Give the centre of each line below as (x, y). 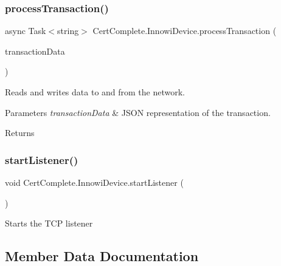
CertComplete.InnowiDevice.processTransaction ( (185, 31)
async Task (26, 31)
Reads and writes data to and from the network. (95, 92)
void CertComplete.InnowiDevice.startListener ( (94, 182)
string (68, 31)
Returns (20, 133)
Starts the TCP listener (49, 223)
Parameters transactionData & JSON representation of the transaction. (138, 112)
